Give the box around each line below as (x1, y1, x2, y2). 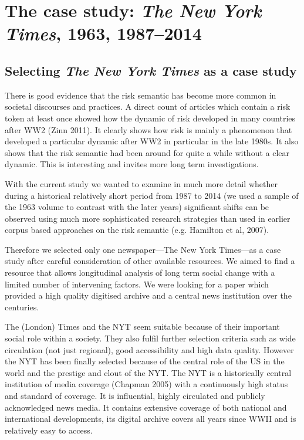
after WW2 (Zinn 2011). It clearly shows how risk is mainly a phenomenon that (5, 123, 292, 136)
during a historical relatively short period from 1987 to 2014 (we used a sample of (5, 189, 299, 201)
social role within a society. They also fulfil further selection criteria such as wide (5, 332, 296, 344)
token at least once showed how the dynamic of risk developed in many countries (5, 111, 296, 124)
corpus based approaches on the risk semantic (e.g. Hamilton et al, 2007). (5, 224, 269, 236)
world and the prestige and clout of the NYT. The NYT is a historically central (5, 366, 292, 378)
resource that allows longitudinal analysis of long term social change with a (5, 266, 275, 279)
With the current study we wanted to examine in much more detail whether (5, 177, 278, 189)
